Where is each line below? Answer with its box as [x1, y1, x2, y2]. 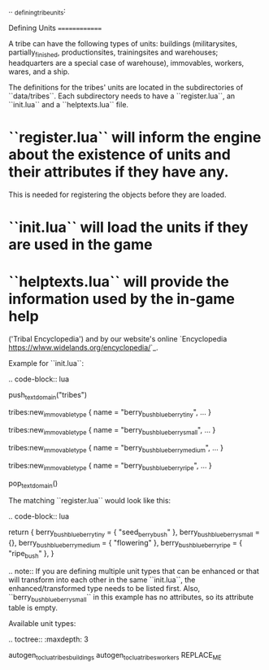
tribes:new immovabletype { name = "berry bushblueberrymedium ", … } [8, 443, 223, 455]
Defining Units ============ [8, 23, 102, 33]
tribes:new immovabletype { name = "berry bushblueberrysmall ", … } [8, 425, 216, 437]
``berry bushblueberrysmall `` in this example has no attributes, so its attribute [8, 592, 254, 603]
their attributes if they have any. [8, 163, 229, 181]
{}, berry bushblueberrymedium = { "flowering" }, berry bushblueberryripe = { [8, 538, 242, 550]
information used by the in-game [8, 289, 236, 308]
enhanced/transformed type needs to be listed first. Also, [8, 583, 201, 593]
